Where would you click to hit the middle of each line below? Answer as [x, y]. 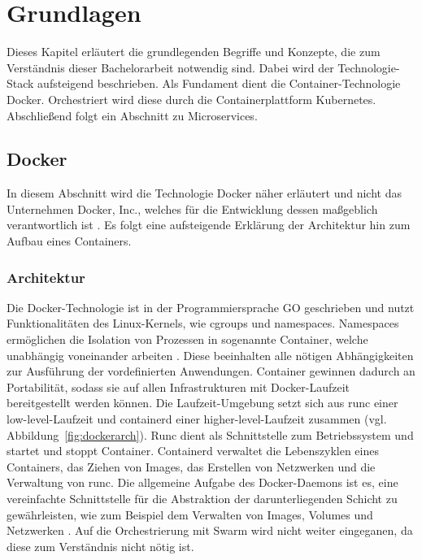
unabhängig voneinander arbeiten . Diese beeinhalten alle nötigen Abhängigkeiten [210, 355]
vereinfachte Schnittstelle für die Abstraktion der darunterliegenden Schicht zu [202, 499]
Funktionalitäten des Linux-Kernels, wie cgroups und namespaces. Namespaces [203, 323]
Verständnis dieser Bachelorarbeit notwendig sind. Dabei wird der [170, 67]
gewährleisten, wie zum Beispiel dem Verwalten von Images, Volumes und [190, 514]
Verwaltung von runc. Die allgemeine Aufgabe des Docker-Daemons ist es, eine [202, 482]
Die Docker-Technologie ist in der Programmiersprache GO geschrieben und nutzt [211, 307]
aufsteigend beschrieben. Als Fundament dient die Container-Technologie [219, 83]
